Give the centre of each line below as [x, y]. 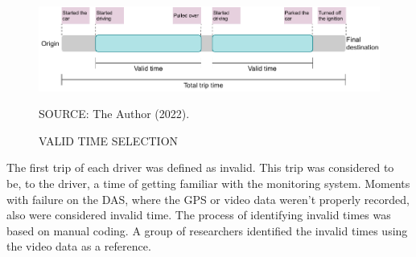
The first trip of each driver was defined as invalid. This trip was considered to [200, 167]
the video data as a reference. [79, 246]
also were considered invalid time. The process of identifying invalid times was [199, 215]
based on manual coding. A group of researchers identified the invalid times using [207, 230]
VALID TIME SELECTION [109, 140]
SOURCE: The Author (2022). [114, 114]
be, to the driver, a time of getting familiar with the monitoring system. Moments [208, 184]
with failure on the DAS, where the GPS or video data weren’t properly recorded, [208, 199]
